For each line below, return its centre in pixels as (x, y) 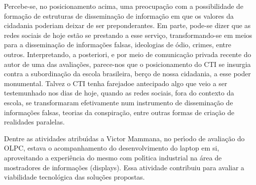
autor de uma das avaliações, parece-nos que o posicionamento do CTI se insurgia (128, 64)
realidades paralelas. (35, 122)
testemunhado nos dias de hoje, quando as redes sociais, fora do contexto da (119, 93)
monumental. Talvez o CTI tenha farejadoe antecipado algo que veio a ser (116, 83)
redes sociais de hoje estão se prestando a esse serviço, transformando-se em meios (128, 35)
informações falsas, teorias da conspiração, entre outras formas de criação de (119, 112)
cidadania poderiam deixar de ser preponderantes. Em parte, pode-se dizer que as (128, 25)
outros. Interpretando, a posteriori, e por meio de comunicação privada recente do (128, 54)
